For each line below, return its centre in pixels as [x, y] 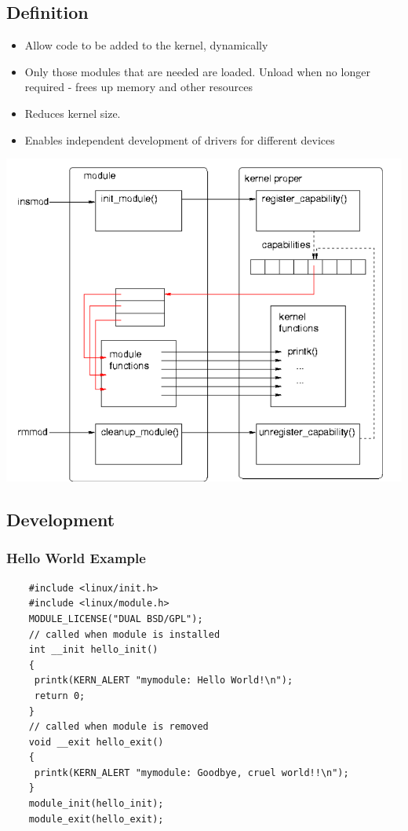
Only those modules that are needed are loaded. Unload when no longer [197, 71]
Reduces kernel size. [73, 113]
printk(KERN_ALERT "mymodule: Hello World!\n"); [164, 681]
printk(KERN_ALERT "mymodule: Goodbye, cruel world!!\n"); [191, 772]
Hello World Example [76, 558]
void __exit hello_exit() [96, 742]
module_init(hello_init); [96, 804]
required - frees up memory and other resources [139, 87]
